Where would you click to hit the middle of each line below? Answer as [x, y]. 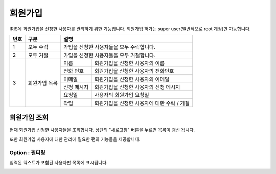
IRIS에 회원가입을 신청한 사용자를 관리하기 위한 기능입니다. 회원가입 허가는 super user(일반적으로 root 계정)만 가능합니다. [130, 29]
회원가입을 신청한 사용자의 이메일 [132, 79]
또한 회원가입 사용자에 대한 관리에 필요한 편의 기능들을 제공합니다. [75, 139]
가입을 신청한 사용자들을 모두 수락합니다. [109, 47]
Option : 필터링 [27, 152]
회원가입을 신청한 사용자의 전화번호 [134, 71]
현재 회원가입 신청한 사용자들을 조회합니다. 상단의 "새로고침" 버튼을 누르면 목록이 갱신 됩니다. [102, 130]
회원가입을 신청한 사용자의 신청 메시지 [137, 87]
